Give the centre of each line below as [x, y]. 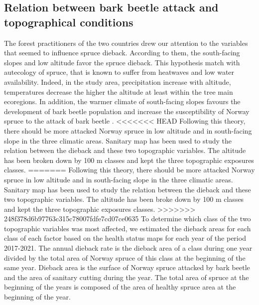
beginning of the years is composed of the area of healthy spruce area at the [120, 287]
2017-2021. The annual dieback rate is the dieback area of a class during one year [128, 248]
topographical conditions [69, 22]
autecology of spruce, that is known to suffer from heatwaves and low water [119, 72]
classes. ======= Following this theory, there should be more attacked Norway [129, 170]
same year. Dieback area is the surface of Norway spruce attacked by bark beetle [127, 267]
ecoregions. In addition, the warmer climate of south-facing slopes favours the [122, 101]
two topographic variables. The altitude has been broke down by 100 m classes [124, 199]
